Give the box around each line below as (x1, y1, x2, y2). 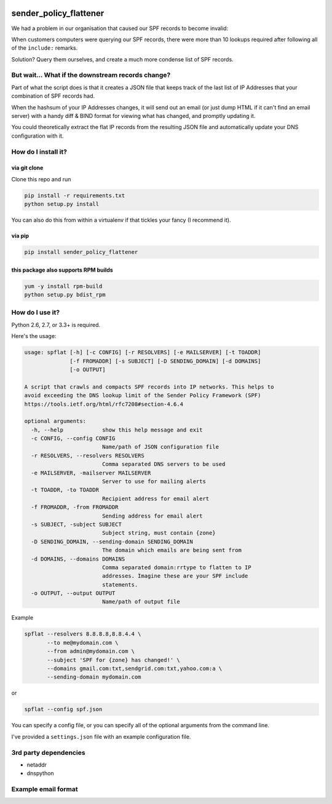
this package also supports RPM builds (11, 266, 113, 274)
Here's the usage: (11, 333, 57, 340)
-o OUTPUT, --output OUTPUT (31, 590, 116, 597)
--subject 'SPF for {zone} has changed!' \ (47, 656, 181, 663)
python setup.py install (24, 200, 100, 208)
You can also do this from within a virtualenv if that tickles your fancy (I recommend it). (11, 216, 231, 224)
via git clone (11, 164, 44, 171)
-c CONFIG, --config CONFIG (31, 435, 116, 442)
